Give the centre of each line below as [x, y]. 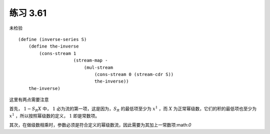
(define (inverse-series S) [52, 39]
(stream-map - [90, 60]
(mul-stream [98, 67]
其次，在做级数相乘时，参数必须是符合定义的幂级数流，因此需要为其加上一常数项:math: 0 [100, 125]
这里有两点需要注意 [29, 99]
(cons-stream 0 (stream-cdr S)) [134, 74]
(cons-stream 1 [58, 53]
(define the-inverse [53, 46]
